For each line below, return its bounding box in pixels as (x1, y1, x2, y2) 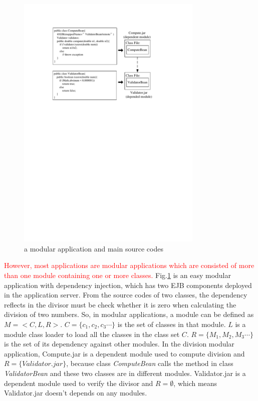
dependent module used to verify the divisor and (4, 377, 153, 388)
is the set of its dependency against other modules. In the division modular (4, 338, 234, 349)
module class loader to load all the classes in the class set (4, 328, 180, 339)
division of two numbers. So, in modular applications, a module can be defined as (4, 309, 254, 319)
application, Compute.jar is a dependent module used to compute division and (4, 348, 245, 358)
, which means (173, 377, 217, 388)
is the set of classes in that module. (117, 318, 226, 329)
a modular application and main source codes (24, 243, 163, 253)
